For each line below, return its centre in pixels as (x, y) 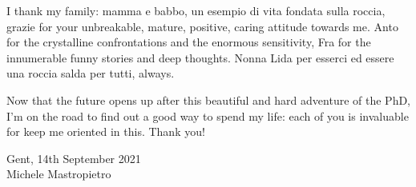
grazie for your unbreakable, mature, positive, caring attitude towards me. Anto (202, 26)
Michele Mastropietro (59, 174)
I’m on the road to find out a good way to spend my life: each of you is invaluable (208, 115)
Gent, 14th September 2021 (74, 158)
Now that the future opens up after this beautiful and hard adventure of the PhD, (208, 99)
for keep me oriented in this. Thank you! (106, 131)
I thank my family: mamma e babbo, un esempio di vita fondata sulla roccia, (196, 10)
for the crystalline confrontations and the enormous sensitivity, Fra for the (189, 42)
